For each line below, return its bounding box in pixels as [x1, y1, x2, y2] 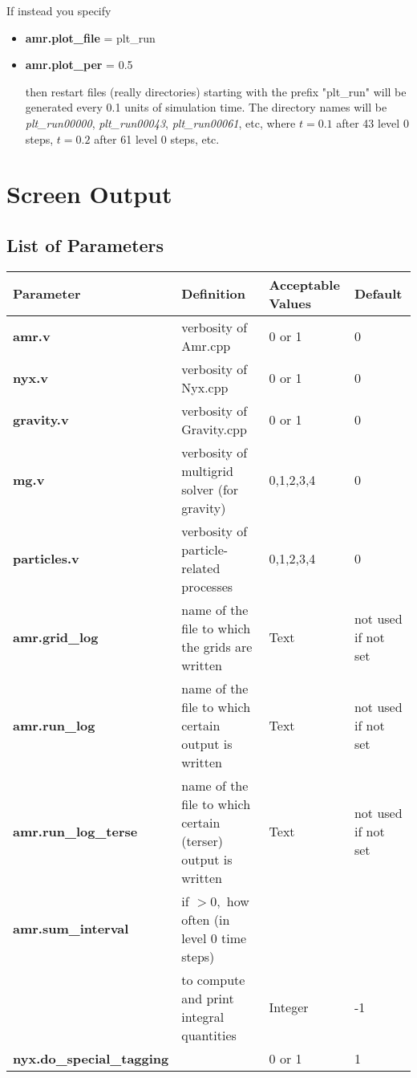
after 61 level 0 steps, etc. [94, 130, 220, 147]
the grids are [181, 637, 253, 656]
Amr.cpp [181, 336, 231, 355]
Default [354, 284, 403, 303]
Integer [269, 998, 309, 1017]
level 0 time [181, 928, 247, 947]
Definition [181, 284, 246, 303]
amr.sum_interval [13, 919, 129, 938]
